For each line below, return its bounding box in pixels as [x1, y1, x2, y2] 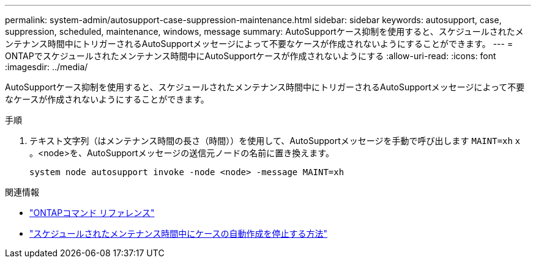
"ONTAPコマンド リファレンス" [29, 207, 155, 218]
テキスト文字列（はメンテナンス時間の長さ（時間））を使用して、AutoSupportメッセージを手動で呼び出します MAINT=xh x [29, 135, 521, 146]
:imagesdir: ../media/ [5, 62, 88, 72]
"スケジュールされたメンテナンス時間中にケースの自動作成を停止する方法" [29, 228, 328, 239]
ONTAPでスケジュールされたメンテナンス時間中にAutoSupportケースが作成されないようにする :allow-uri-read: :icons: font [5, 51, 496, 61]
